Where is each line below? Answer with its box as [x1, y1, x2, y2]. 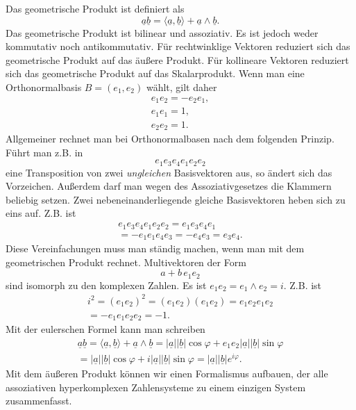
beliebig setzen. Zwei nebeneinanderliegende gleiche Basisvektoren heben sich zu [6, 192, 346, 206]
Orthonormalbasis [6, 79, 82, 94]
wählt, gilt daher [146, 79, 217, 94]
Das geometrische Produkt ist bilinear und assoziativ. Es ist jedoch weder [6, 25, 319, 40]
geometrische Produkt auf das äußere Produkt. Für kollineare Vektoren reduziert [6, 52, 349, 67]
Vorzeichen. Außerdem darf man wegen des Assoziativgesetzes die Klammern [6, 179, 332, 193]
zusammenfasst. [6, 393, 72, 408]
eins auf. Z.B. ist [6, 206, 76, 220]
